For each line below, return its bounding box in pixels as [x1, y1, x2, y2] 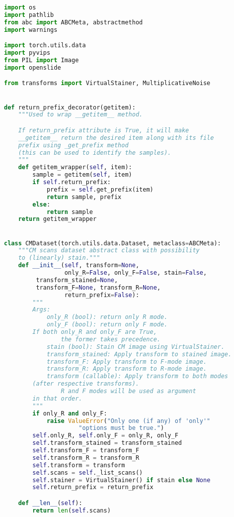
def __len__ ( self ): [18, 500, 82, 507]
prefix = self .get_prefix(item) [46, 186, 154, 193]
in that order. [32, 395, 82, 402]
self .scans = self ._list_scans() [32, 469, 143, 476]
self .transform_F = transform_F [32, 447, 140, 454]
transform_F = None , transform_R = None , [36, 284, 161, 291]
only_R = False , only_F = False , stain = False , [64, 269, 207, 277]
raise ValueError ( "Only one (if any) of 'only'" [46, 417, 211, 424]
